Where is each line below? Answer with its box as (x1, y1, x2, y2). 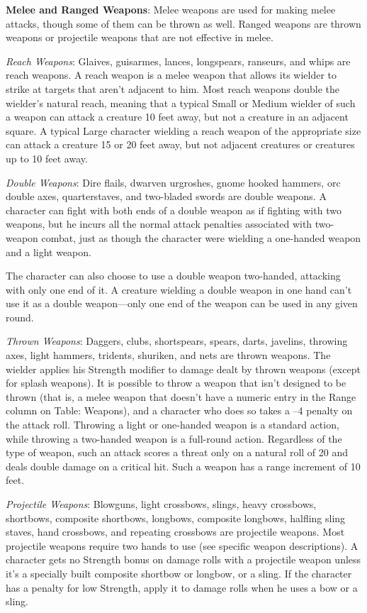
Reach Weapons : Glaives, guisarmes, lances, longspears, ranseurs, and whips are (6, 53, 351, 68)
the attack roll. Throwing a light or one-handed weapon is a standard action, (6, 417, 339, 432)
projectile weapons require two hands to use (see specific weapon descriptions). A (6, 538, 358, 553)
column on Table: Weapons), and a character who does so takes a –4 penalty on (6, 403, 353, 418)
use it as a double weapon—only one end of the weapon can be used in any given (6, 296, 358, 311)
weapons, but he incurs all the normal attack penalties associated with (6, 216, 312, 231)
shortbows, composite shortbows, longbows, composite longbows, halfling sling (6, 510, 346, 525)
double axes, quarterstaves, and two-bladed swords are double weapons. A (6, 189, 327, 204)
